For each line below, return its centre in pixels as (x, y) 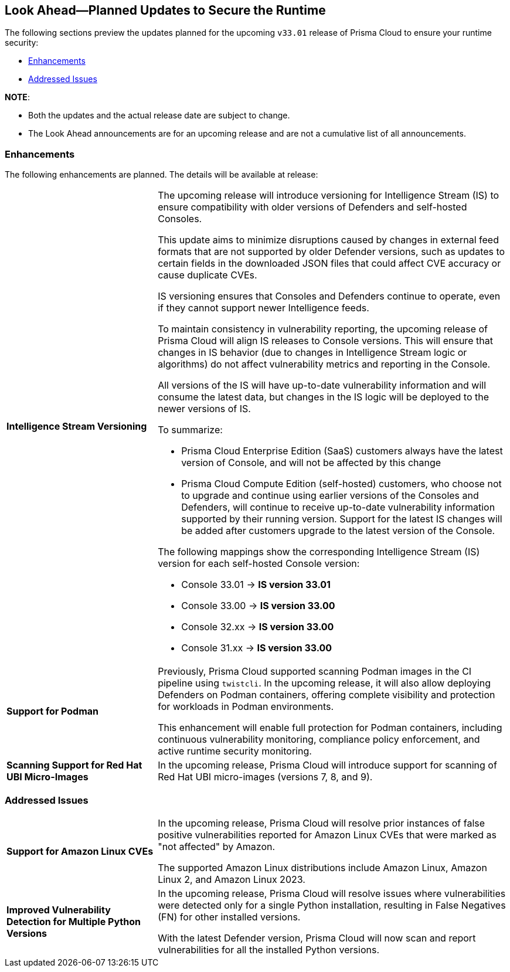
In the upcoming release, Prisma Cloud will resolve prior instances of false (322, 823)
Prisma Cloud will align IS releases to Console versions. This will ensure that (325, 341)
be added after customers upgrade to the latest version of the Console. (338, 531)
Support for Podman (53, 711)
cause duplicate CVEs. (208, 275)
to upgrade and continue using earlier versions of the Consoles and (330, 496)
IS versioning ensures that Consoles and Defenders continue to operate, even (329, 296)
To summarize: (190, 430)
